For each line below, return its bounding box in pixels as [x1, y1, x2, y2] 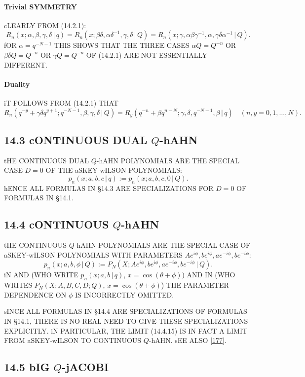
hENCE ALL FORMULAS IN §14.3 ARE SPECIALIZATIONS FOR [4, 183, 214, 193]
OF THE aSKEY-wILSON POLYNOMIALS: [45, 165, 182, 175]
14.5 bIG [4, 359, 50, 375]
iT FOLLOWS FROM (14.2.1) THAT [4, 97, 118, 108]
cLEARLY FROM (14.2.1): [4, 20, 86, 30]
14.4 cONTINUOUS [4, 217, 109, 232]
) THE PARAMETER [161, 280, 229, 290]
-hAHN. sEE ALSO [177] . [149, 335, 227, 345]
